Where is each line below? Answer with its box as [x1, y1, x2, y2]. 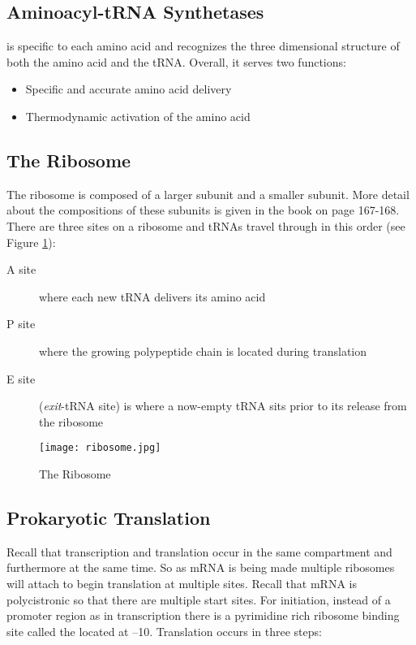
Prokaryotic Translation [6, 504, 211, 530]
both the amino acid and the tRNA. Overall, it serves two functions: [6, 53, 346, 70]
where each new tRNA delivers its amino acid [39, 288, 266, 305]
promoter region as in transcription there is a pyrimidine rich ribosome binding [6, 607, 400, 624]
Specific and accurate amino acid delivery [25, 80, 232, 97]
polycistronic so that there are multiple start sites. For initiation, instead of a [6, 591, 391, 608]
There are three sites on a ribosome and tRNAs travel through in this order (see [6, 217, 405, 234]
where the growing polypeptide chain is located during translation [39, 342, 367, 359]
